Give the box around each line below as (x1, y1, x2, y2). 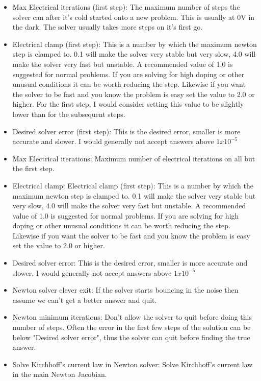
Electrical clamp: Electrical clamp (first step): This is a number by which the (12, 180, 253, 190)
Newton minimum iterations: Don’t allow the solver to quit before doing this (12, 312, 252, 322)
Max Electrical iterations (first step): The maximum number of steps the (12, 2, 240, 12)
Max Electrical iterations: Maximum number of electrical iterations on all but (12, 153, 255, 163)
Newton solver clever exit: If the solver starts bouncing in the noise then (12, 284, 239, 295)
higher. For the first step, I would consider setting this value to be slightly (12, 99, 244, 109)
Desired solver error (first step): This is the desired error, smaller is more (12, 126, 241, 136)
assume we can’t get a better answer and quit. (12, 294, 157, 305)
